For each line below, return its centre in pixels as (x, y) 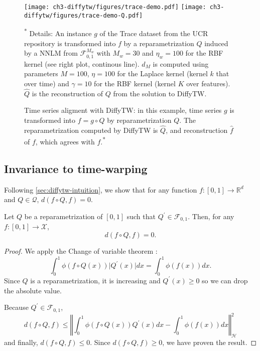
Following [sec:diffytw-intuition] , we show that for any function (101, 189)
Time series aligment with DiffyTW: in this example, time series (123, 110)
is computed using (181, 63)
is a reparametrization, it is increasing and (95, 280)
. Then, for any (211, 216)
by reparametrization (139, 120)
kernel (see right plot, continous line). (82, 63)
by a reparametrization (159, 43)
